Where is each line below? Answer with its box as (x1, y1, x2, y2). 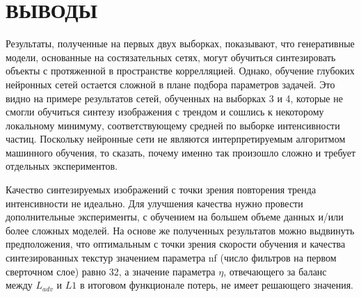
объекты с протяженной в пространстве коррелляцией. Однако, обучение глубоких (6, 63, 355, 78)
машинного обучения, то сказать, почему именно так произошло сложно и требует (6, 145, 356, 159)
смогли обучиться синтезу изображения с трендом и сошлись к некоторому (6, 104, 324, 119)
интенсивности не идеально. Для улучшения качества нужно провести (6, 195, 303, 210)
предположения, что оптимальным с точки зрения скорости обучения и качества (6, 236, 346, 251)
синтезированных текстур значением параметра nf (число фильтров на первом (6, 250, 337, 265)
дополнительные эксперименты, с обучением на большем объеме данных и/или (6, 209, 344, 224)
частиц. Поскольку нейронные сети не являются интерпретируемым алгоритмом (6, 131, 346, 146)
